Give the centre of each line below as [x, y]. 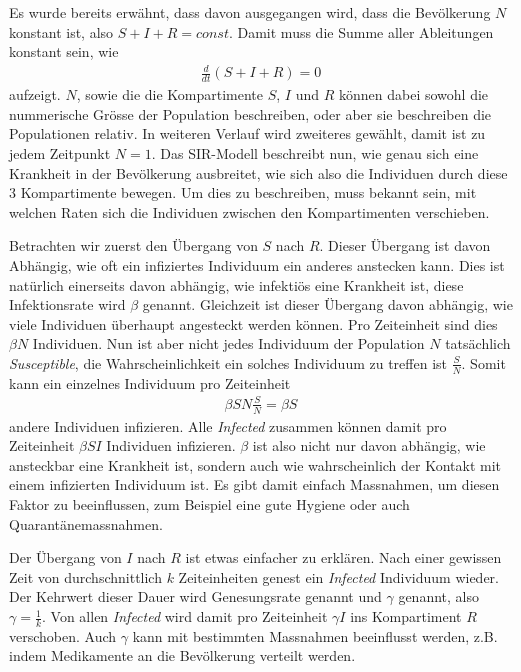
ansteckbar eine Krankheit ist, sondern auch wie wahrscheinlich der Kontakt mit [255, 464]
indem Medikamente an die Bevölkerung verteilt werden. [182, 655]
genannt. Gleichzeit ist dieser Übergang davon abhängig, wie [327, 304]
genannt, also [438, 596]
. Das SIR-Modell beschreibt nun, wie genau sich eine [315, 152]
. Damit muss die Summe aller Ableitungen [361, 31]
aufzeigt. [35, 94]
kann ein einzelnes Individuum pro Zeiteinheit [150, 382]
